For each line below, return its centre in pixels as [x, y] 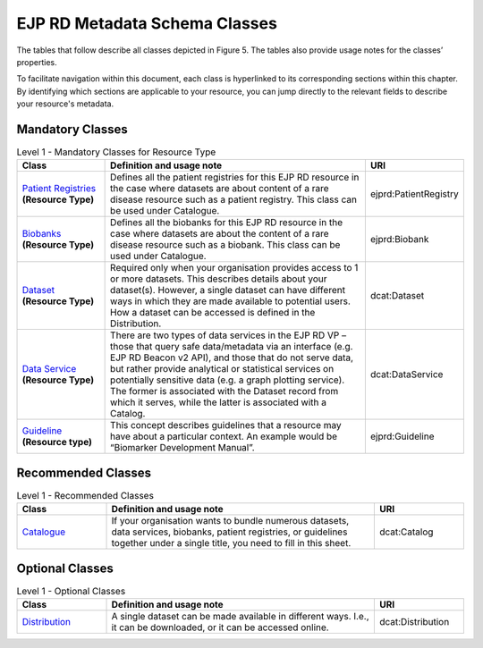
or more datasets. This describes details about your [219, 279]
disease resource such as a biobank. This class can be [225, 245]
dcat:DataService [407, 374]
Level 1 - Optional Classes [71, 591]
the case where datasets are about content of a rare [220, 189]
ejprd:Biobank [399, 240]
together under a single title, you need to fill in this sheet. [231, 543]
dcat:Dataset [397, 296]
